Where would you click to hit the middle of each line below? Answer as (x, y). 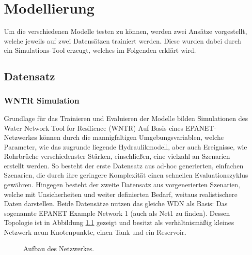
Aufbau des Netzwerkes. (59, 248)
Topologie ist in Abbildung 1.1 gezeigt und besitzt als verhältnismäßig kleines (119, 222)
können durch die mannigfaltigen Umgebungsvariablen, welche (132, 137)
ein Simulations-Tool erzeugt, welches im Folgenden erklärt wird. (100, 50)
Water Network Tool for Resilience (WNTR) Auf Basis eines (94, 127)
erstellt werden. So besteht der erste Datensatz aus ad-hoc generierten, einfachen (124, 165)
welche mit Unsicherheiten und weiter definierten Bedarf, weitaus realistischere (121, 194)
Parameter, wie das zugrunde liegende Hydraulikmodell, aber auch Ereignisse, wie (126, 146)
